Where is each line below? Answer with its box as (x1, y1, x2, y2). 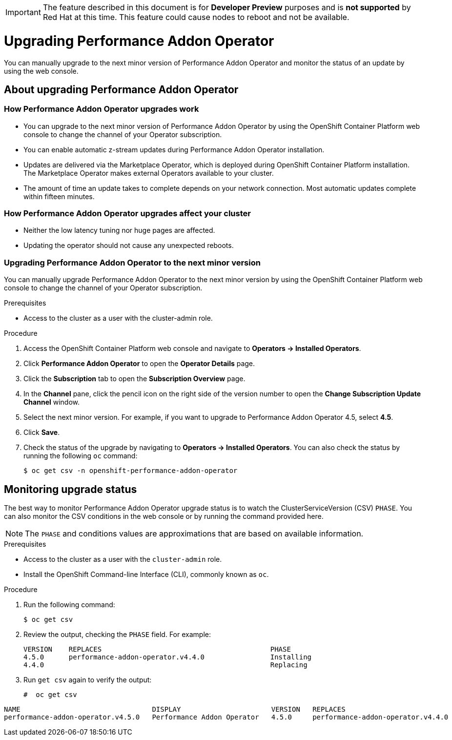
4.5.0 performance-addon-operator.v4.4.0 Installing (23, 653, 312, 661)
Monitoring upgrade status (4, 483, 137, 495)
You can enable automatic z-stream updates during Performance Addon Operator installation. (23, 145, 325, 154)
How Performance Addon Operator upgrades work (4, 104, 199, 114)
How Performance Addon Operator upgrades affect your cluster (4, 208, 251, 219)
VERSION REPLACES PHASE (23, 645, 291, 654)
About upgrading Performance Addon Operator (4, 83, 239, 96)
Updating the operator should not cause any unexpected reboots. (23, 241, 234, 250)
